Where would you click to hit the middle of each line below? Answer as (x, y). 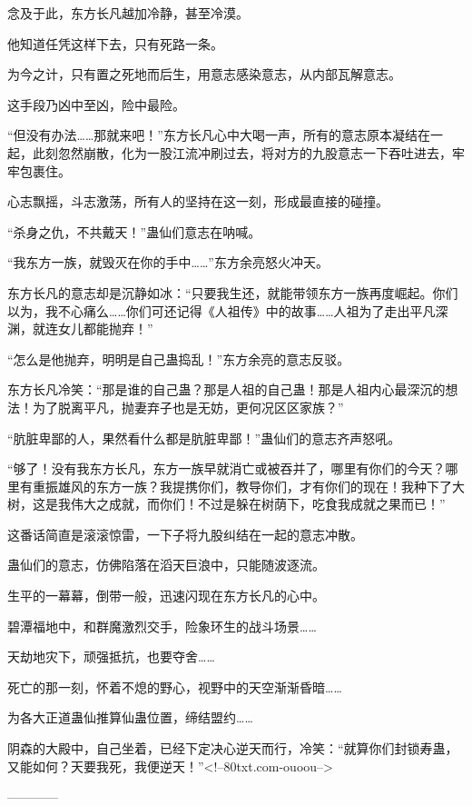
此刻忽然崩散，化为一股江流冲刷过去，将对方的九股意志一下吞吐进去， (242, 152)
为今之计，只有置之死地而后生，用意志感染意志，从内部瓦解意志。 (204, 74)
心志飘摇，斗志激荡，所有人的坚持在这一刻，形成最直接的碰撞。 (198, 201)
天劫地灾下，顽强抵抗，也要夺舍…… (111, 657)
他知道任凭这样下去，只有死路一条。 (115, 43)
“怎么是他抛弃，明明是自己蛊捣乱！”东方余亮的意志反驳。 (179, 358)
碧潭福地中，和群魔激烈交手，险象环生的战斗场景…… (162, 626)
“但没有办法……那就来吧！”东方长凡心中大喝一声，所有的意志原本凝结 (212, 135)
